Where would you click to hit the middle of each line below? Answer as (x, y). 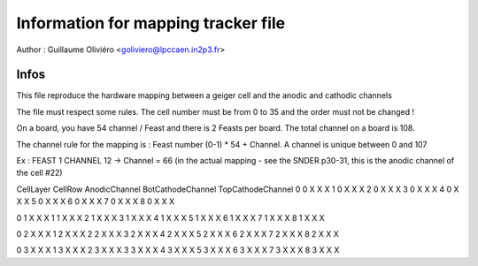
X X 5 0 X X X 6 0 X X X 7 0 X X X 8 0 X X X (96, 201)
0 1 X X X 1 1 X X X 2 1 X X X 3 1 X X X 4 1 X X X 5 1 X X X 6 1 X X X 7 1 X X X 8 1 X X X (170, 217)
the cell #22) (39, 173)
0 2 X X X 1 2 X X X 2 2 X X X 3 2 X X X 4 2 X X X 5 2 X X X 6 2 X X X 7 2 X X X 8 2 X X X (178, 233)
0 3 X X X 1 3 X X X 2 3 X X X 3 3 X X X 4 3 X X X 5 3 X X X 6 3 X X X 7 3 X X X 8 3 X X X (178, 250)
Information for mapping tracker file (151, 23)
